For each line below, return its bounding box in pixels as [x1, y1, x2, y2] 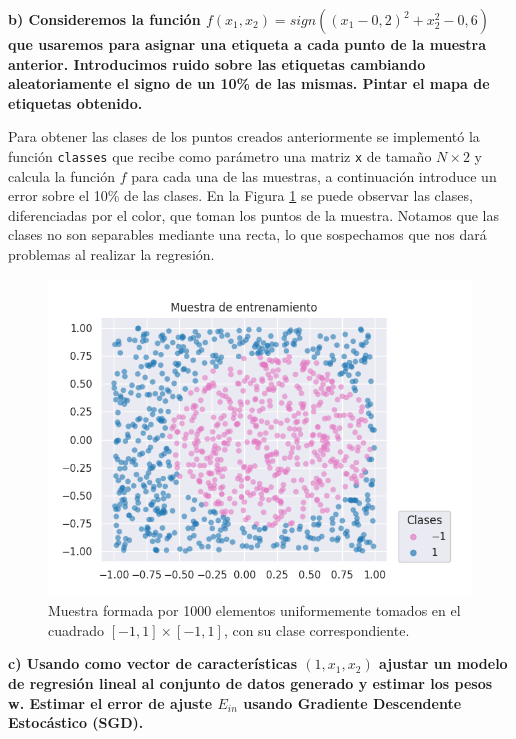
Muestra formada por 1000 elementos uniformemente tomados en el [48, 600, 461, 621]
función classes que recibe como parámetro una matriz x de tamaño [8, 145, 432, 166]
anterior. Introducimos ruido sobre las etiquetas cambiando [8, 53, 426, 74]
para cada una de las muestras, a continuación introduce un [131, 165, 497, 186]
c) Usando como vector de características [8, 653, 298, 674]
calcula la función [8, 165, 115, 186]
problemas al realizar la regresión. [8, 244, 215, 264]
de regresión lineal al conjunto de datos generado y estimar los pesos [8, 672, 493, 693]
